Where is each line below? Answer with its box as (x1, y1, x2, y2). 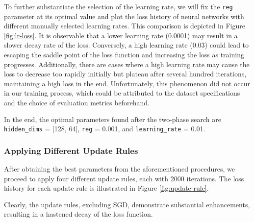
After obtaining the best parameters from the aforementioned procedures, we (4, 164, 235, 174)
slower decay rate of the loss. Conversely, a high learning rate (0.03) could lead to (4, 40, 249, 50)
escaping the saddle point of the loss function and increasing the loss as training (4, 49, 244, 60)
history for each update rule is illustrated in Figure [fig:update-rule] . (4, 183, 209, 193)
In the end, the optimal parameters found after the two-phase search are (4, 114, 221, 124)
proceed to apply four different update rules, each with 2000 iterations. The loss (4, 173, 244, 183)
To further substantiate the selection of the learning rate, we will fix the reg (4, 1, 233, 11)
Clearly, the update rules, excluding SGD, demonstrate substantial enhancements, (4, 199, 250, 209)
